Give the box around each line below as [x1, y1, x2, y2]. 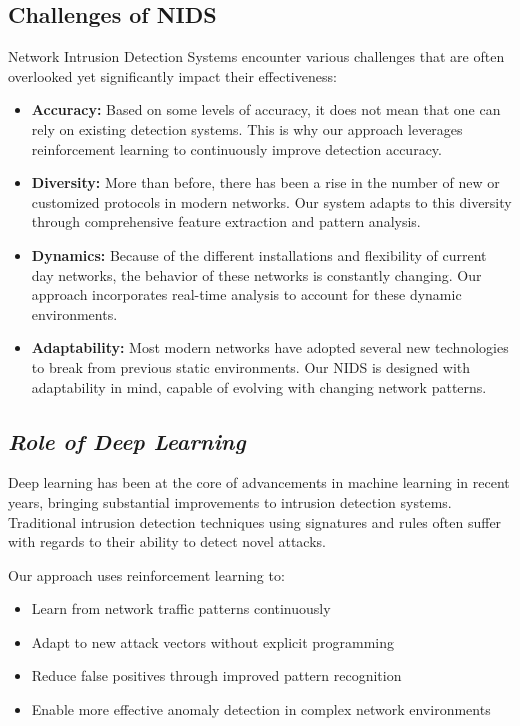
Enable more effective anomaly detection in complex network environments [31, 699, 491, 720]
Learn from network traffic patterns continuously [31, 598, 331, 619]
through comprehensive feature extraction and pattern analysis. [31, 211, 421, 232]
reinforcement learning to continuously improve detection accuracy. [31, 138, 442, 159]
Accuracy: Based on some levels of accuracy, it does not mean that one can [31, 99, 501, 120]
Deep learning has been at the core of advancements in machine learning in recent [8, 472, 510, 493]
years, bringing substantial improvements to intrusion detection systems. [8, 491, 452, 512]
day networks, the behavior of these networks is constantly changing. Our [31, 264, 482, 285]
